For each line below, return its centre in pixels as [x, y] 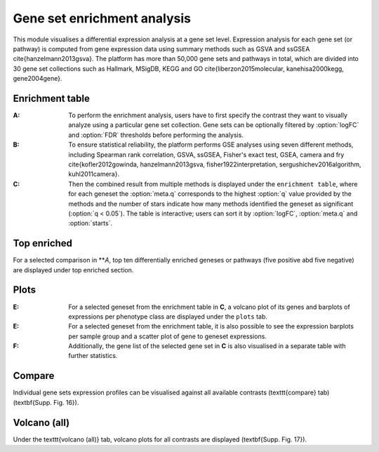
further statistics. [93, 356]
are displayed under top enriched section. [73, 270]
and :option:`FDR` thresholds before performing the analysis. [156, 135]
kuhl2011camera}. [94, 174]
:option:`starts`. [90, 223]
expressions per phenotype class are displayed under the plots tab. [168, 317]
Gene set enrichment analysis [102, 18]
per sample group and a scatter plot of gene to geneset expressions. [167, 336]
